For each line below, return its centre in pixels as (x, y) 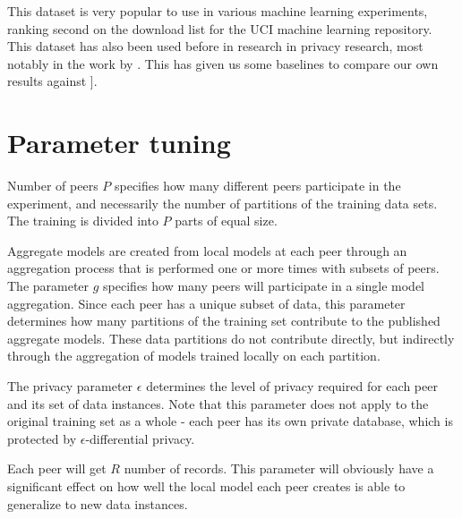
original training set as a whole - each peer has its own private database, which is (230, 421)
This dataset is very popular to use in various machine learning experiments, (218, 11)
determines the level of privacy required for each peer (292, 386)
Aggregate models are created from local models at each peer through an (207, 250)
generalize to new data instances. (98, 503)
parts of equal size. (226, 221)
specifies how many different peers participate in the (257, 186)
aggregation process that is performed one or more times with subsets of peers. (223, 268)
